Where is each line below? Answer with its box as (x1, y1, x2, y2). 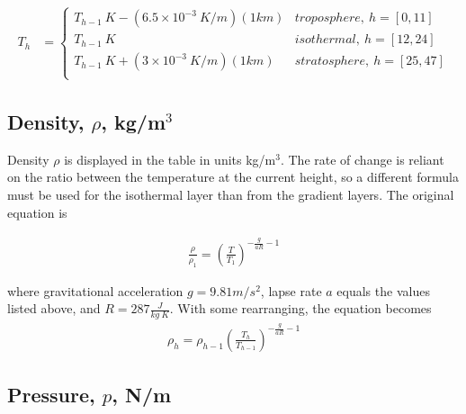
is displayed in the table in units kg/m (64, 149, 276, 168)
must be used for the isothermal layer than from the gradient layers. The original (7, 185, 454, 204)
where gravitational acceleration (7, 281, 184, 300)
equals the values (336, 281, 430, 300)
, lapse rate (260, 281, 322, 300)
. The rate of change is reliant (280, 149, 444, 168)
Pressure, (7, 381, 95, 409)
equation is (7, 202, 67, 221)
